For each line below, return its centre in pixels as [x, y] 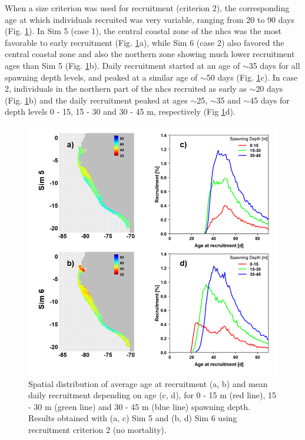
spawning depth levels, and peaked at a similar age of [101, 77]
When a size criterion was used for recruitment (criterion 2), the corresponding [147, 8]
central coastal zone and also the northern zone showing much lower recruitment [150, 54]
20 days [269, 89]
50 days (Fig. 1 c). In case [252, 77]
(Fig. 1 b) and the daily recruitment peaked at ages [96, 100]
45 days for [270, 100]
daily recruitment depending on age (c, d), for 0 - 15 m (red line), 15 [152, 395]
